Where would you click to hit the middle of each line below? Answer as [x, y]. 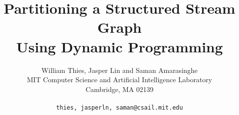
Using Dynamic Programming [119, 46]
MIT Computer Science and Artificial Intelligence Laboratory [119, 80]
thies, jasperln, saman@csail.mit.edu [119, 107]
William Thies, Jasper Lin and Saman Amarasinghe [119, 70]
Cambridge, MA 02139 [119, 89]
